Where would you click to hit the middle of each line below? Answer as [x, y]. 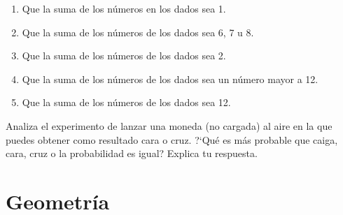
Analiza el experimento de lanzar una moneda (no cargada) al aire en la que [169, 125]
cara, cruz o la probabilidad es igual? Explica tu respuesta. [132, 153]
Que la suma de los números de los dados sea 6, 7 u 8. [138, 32]
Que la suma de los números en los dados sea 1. [124, 8]
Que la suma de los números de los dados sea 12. [126, 102]
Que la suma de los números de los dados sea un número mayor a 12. [170, 79]
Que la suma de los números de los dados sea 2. [124, 55]
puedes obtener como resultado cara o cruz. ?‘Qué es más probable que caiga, [172, 139]
